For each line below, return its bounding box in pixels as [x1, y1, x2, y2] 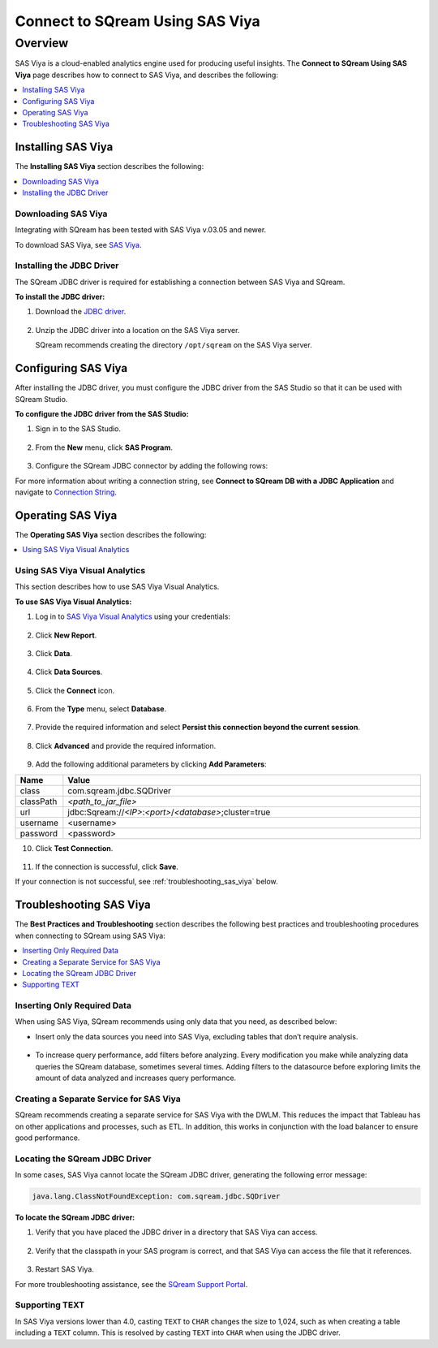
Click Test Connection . [35, 843, 114, 853]
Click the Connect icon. [35, 685, 115, 695]
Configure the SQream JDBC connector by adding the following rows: [35, 461, 268, 471]
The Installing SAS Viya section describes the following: [15, 162, 204, 171]
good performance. [15, 1133, 80, 1143]
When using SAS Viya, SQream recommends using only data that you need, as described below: [15, 1017, 337, 1026]
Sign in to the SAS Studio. [35, 424, 122, 434]
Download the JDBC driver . [35, 307, 127, 317]
